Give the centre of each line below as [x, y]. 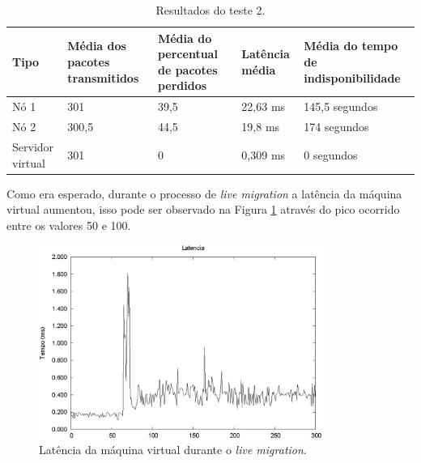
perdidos [182, 85]
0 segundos [331, 154]
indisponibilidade [352, 77]
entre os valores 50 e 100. [69, 225]
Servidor [33, 146]
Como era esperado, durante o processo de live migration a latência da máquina [204, 193]
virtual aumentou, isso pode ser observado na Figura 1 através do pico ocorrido [203, 209]
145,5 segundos [341, 106]
